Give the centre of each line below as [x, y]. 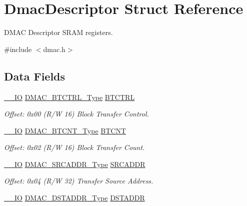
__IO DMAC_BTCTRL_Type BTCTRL [69, 97]
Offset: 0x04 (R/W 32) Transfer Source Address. [79, 181]
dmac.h [54, 49]
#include [18, 49]
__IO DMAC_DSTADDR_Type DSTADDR [74, 198]
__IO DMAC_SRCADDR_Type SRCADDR [75, 164]
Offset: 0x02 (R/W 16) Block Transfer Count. [74, 147]
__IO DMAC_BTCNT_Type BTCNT [65, 130]
